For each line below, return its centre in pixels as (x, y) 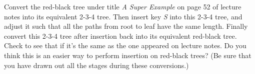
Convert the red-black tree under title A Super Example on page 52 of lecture (123, 6)
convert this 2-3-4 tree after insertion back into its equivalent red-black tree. (120, 36)
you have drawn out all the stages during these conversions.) (96, 65)
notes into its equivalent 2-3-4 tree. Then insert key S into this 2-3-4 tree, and (123, 16)
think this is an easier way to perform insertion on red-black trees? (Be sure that (128, 55)
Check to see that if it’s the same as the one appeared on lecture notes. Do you (125, 45)
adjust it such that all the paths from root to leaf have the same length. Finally (126, 26)
